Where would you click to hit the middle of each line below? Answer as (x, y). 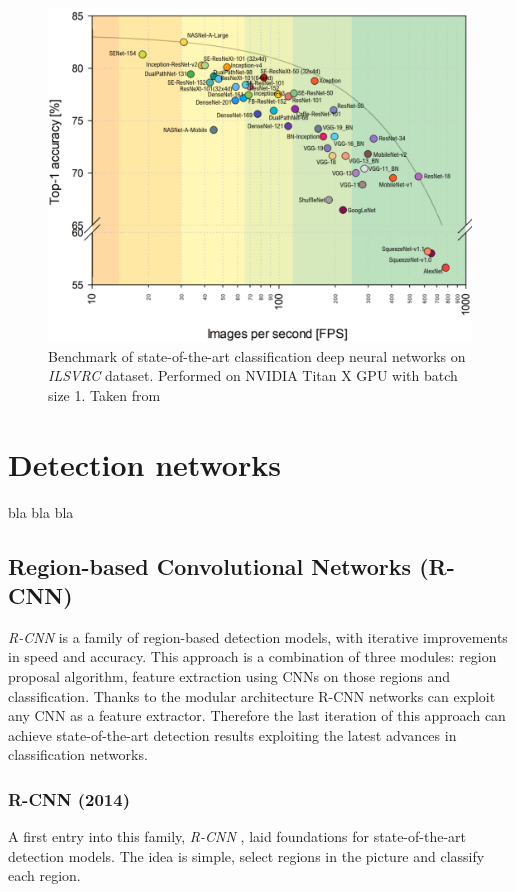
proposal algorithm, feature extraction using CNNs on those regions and (229, 676)
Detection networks (144, 463)
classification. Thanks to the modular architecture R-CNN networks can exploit (252, 695)
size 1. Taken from (104, 394)
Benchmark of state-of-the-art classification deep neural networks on (257, 355)
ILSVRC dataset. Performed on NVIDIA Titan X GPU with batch (253, 375)
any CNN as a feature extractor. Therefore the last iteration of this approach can (257, 715)
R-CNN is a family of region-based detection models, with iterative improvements (258, 636)
